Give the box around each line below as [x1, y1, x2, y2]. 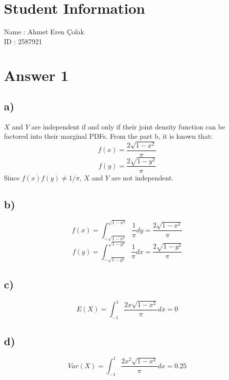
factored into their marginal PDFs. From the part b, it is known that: [4, 131, 213, 141]
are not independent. [111, 172, 174, 182]
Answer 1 [4, 65, 69, 85]
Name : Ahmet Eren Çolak [4, 26, 84, 37]
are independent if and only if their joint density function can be [31, 121, 226, 131]
